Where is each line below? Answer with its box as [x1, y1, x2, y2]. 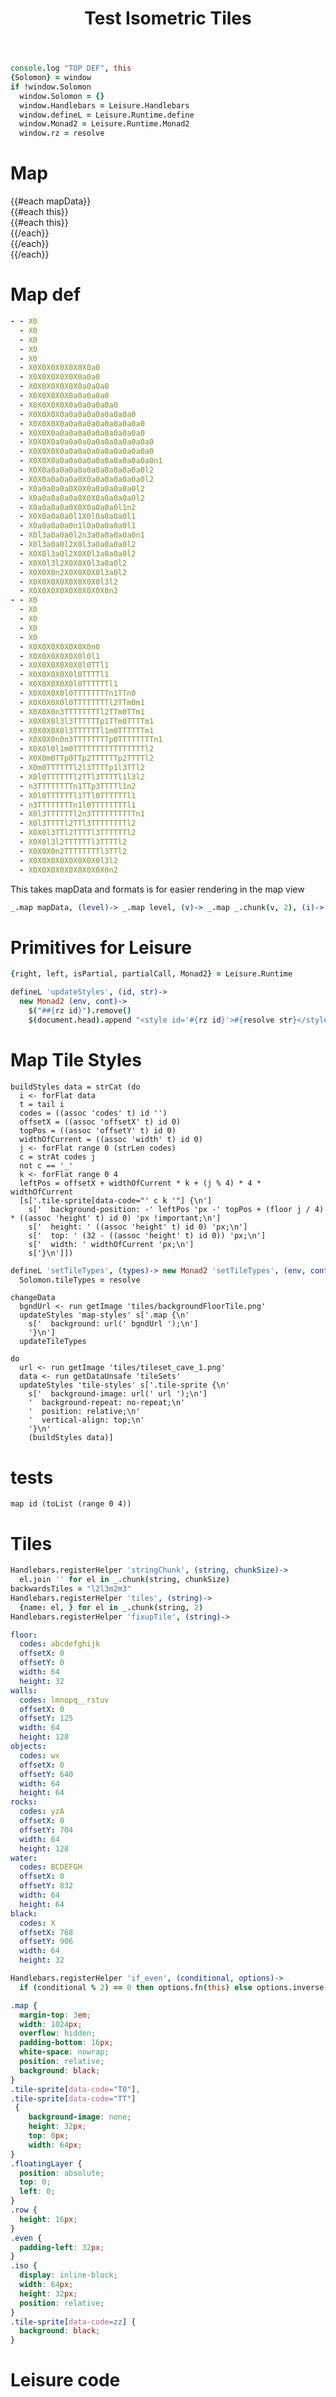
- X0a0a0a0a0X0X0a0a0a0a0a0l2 [19, 483, 145, 494]
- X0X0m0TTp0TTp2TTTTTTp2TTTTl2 [19, 753, 155, 764]
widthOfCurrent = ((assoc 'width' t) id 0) [19, 1134, 203, 1144]
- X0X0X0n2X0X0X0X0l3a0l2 [19, 567, 128, 577]
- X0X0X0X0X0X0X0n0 [19, 642, 101, 652]
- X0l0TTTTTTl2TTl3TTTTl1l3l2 [19, 772, 145, 782]
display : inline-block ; [19, 2270, 118, 2281]
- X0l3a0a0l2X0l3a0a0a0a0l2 [19, 540, 137, 550]
